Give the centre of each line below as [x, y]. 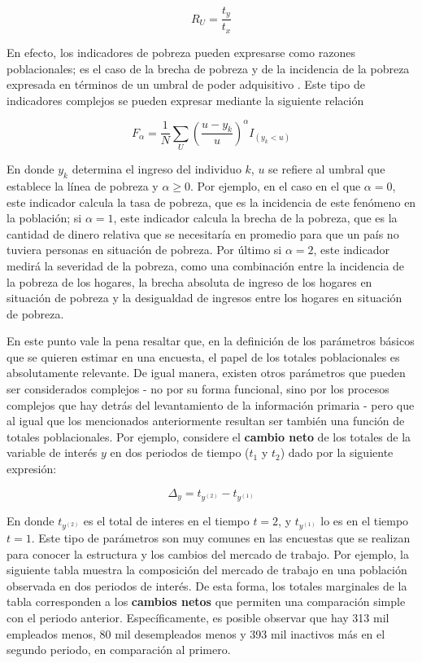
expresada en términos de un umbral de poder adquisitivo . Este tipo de [186, 84]
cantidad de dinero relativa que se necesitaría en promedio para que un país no [203, 233]
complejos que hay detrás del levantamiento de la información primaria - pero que [211, 404]
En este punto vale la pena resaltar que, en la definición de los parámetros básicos [211, 341]
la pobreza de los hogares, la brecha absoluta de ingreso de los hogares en [189, 281]
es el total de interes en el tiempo [166, 520]
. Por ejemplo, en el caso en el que [276, 185]
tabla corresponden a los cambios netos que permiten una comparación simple [206, 602]
